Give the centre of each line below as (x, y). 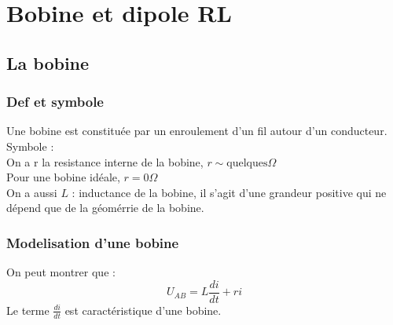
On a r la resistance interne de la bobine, (105, 161)
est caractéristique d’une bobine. (143, 310)
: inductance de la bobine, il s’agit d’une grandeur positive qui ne (229, 192)
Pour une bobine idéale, (63, 177)
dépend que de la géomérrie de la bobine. (105, 208)
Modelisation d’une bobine (93, 242)
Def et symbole (55, 102)
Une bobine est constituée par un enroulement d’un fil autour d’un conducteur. (197, 131)
